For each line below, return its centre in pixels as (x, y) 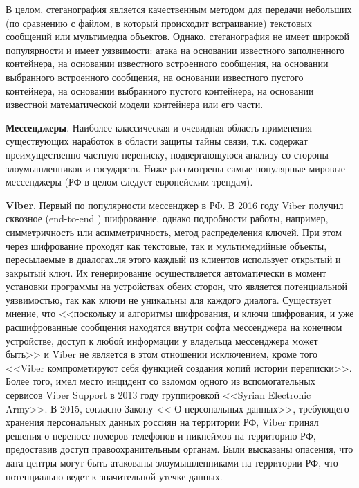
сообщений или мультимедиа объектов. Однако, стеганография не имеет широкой (177, 36)
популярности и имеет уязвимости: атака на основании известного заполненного (175, 49)
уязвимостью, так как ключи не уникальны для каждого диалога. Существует (169, 299)
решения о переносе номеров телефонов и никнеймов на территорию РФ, (161, 435)
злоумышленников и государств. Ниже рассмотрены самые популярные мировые (175, 168)
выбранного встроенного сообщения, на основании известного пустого (155, 76)
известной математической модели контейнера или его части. (135, 104)
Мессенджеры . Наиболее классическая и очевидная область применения (159, 127)
